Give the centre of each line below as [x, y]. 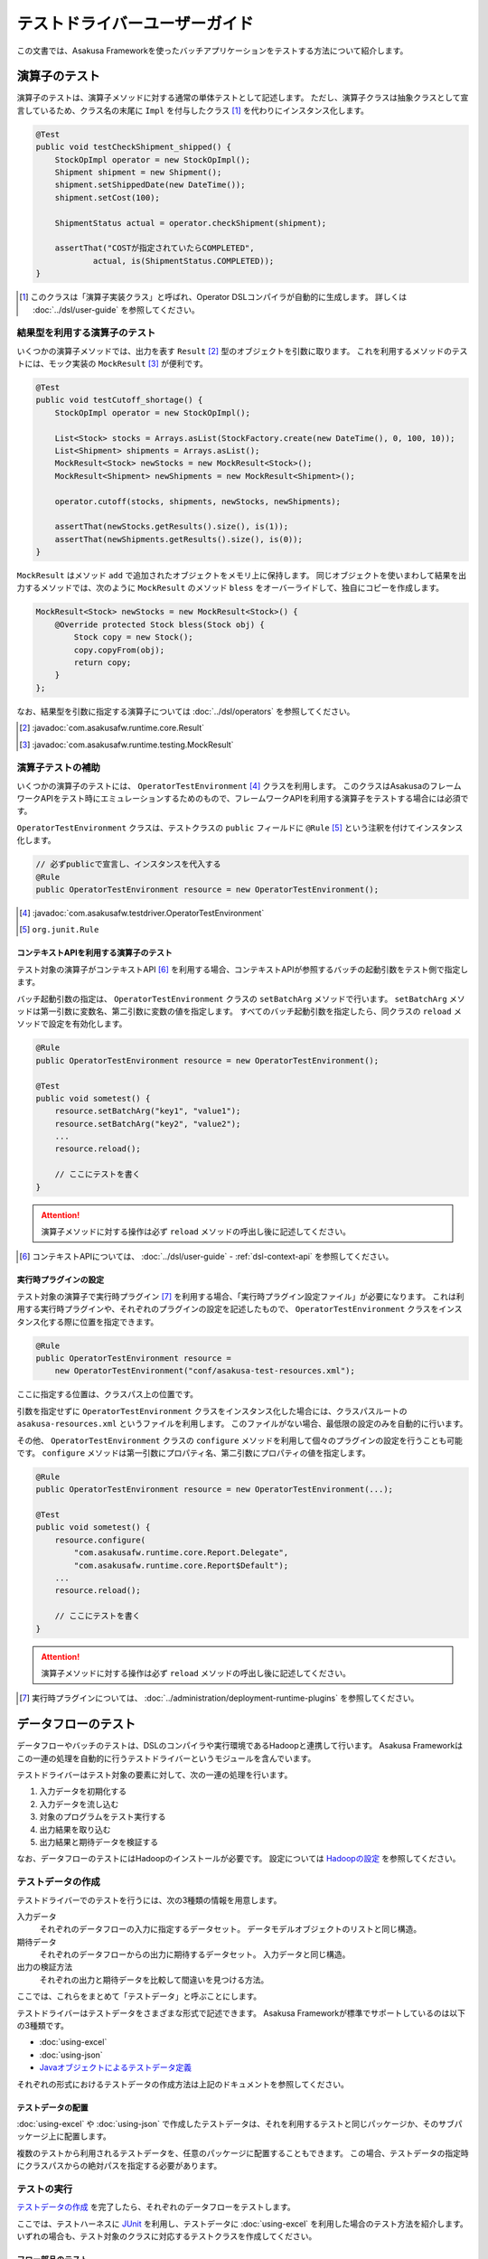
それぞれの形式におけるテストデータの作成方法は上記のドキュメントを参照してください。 [183, 2084]
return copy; [103, 663]
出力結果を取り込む [75, 1829]
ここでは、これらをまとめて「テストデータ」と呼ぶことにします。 [139, 1996]
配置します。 [88, 2136]
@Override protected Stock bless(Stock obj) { [160, 624]
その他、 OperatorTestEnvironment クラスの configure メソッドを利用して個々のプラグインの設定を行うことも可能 [239, 1440]
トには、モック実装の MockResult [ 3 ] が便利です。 [112, 364]
